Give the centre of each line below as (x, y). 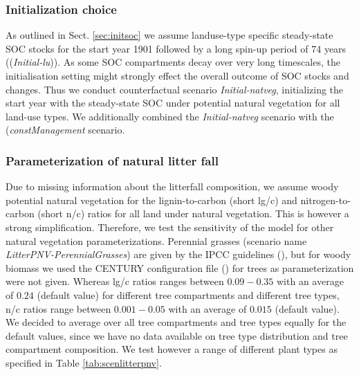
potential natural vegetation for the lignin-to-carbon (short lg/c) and (151, 200)
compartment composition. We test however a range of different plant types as (172, 349)
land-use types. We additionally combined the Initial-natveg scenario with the (170, 116)
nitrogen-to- (325, 200)
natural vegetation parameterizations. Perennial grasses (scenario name (156, 240)
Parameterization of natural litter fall (112, 160)
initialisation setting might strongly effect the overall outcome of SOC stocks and (177, 75)
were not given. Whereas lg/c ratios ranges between (115, 281)
